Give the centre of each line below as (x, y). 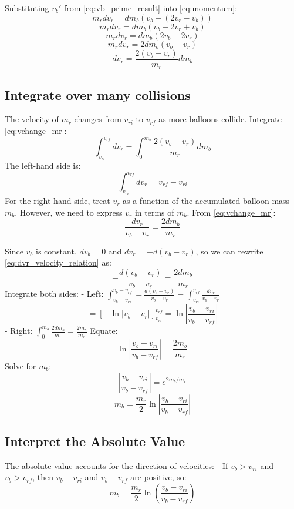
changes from (98, 119)
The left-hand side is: (43, 165)
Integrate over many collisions (98, 94)
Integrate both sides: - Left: (54, 294)
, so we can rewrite (229, 251)
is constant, (56, 251)
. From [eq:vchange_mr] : (231, 212)
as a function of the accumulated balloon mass (206, 200)
